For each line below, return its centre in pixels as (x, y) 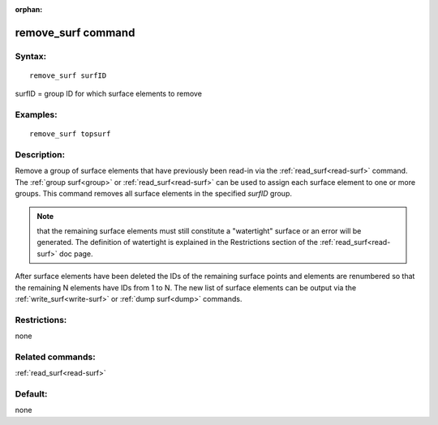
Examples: (36, 115)
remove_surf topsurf (70, 134)
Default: (31, 394)
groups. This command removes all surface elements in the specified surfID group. (153, 194)
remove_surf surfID (68, 75)
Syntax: (31, 56)
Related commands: (56, 357)
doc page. (76, 253)
